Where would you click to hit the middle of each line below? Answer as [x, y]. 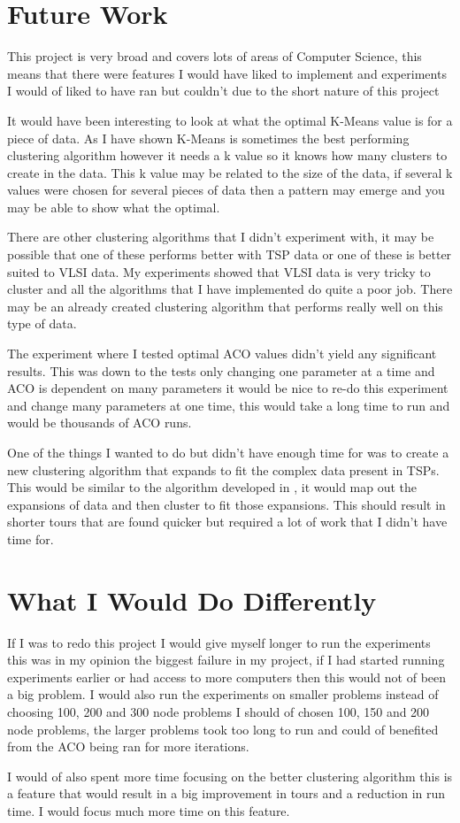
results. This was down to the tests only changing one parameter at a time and [221, 370]
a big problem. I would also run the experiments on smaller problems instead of [223, 694]
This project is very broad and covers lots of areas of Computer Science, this [215, 56]
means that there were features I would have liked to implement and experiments [227, 73]
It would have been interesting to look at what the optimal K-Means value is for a [230, 120]
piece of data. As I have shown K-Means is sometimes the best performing [208, 138]
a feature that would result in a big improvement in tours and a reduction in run [226, 793]
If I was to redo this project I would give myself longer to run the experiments [219, 642]
